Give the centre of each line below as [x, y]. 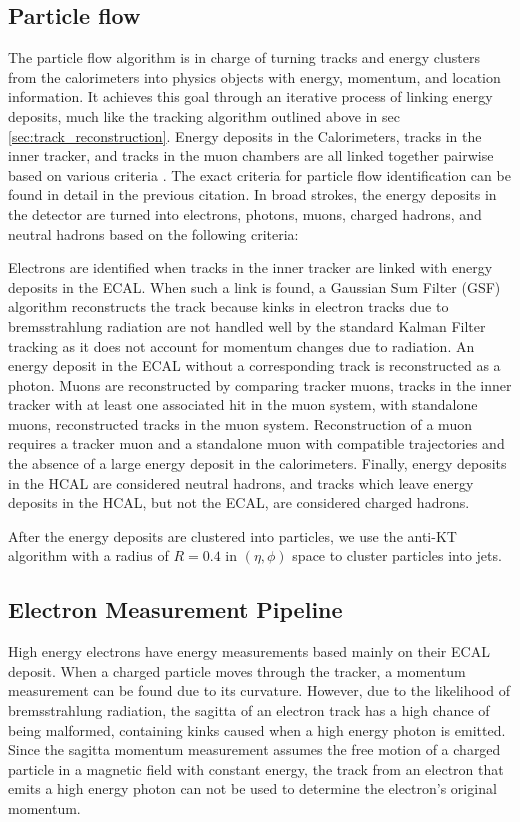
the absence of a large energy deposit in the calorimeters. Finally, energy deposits [257, 463]
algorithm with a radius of [88, 555]
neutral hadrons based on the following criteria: [153, 233]
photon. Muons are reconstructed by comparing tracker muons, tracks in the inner [260, 384]
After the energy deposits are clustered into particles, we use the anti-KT [232, 535]
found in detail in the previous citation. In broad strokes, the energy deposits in [252, 194]
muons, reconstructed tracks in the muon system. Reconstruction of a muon [240, 423]
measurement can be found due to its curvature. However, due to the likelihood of [259, 690]
